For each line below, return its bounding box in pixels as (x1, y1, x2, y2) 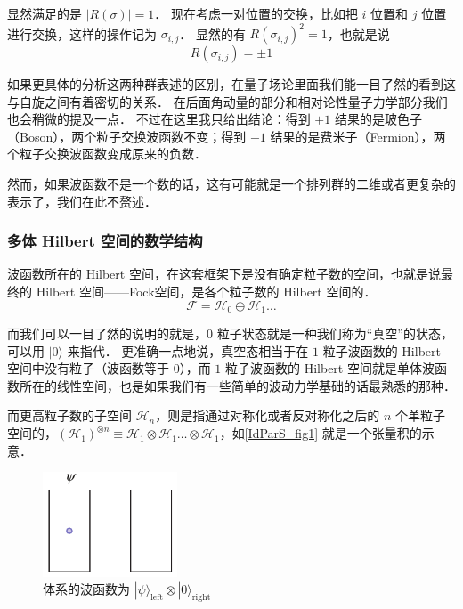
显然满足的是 (7, 4, 82, 22)
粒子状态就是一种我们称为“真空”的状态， (216, 324, 453, 343)
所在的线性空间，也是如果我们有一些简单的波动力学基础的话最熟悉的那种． (19, 376, 456, 394)
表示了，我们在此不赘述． (7, 191, 157, 210)
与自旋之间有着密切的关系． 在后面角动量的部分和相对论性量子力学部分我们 (7, 92, 448, 110)
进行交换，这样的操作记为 (7, 24, 157, 43)
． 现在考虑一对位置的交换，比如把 (154, 4, 358, 22)
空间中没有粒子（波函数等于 (7, 359, 169, 378)
